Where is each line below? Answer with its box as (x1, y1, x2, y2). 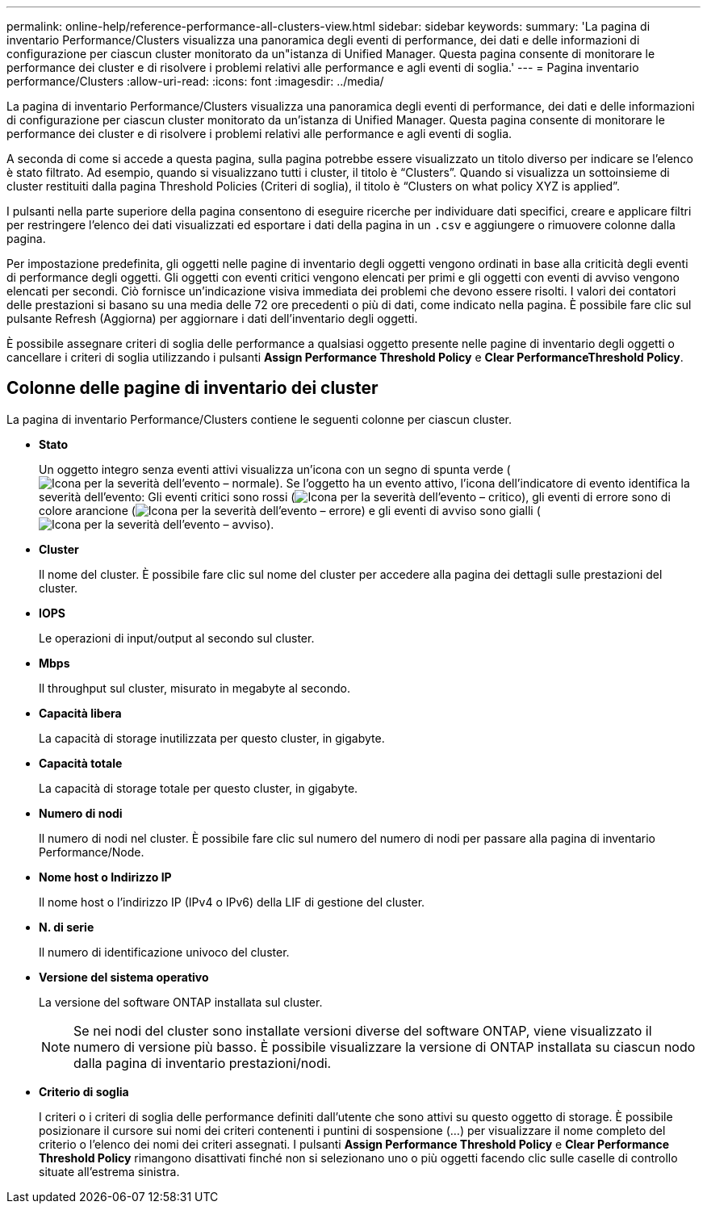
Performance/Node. (39, 844, 144, 859)
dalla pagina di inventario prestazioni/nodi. (73, 1054, 332, 1071)
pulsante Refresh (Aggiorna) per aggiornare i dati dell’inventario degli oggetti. (6, 312, 418, 325)
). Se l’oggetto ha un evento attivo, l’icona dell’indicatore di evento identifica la (275, 475, 690, 490)
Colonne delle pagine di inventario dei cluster (6, 378, 379, 399)
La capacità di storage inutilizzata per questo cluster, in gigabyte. (39, 731, 385, 745)
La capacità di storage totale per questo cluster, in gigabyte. (39, 781, 358, 795)
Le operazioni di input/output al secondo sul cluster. (39, 630, 315, 645)
